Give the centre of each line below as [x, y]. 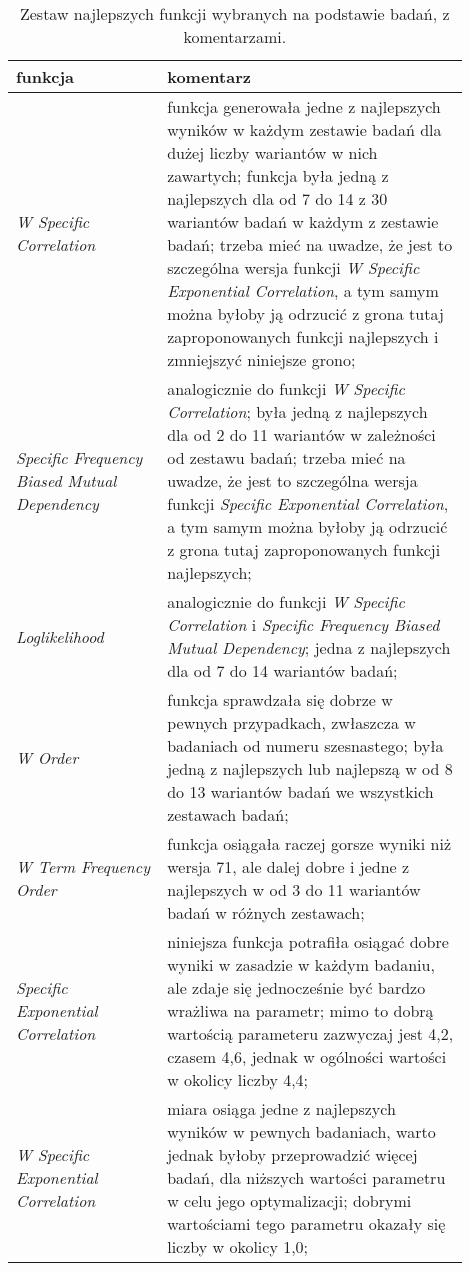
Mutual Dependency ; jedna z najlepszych [309, 647]
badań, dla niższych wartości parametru [306, 1177]
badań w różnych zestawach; [266, 912]
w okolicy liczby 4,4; [238, 1079]
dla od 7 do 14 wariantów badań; [282, 670]
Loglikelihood [60, 636]
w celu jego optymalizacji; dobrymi [289, 1200]
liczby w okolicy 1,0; [238, 1246]
